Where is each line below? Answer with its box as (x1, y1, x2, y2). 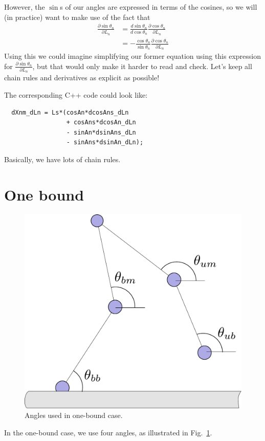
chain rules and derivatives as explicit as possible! (4, 72, 160, 83)
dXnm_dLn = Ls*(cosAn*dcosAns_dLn (11, 108, 129, 116)
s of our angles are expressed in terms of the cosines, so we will (60, 2, 257, 12)
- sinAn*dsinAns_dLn (66, 128, 136, 136)
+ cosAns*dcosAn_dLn (66, 119, 136, 126)
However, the (4, 2, 45, 12)
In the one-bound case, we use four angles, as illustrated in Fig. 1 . (4, 427, 212, 437)
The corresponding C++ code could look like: (4, 90, 148, 100)
